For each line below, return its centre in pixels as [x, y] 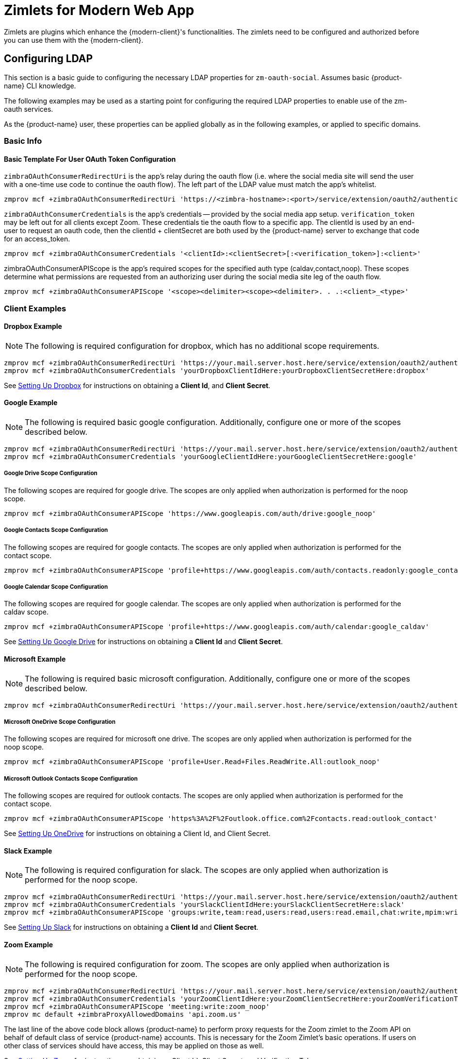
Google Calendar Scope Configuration [56, 587]
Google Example [31, 403]
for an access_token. [37, 239]
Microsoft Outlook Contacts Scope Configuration [71, 778]
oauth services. [29, 109]
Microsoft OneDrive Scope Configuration [60, 722]
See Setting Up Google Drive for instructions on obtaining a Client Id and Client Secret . [143, 642]
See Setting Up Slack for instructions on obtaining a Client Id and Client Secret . [131, 927]
